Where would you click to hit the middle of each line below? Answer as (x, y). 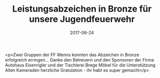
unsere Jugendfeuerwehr (82, 19)
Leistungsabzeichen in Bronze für (82, 9)
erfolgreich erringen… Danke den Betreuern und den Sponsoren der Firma (80, 60)
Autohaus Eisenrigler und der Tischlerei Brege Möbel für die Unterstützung (80, 65)
